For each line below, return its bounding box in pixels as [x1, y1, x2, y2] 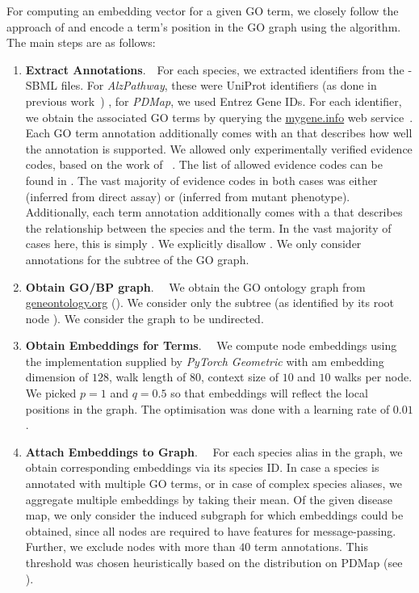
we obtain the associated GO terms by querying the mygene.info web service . [25, 108, 413, 125]
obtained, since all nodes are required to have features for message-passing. [25, 522, 396, 539]
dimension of [25, 368, 89, 385]
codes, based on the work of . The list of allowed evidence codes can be [25, 156, 383, 173]
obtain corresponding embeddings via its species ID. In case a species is [25, 459, 379, 476]
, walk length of [108, 368, 186, 385]
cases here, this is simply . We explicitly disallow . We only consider [25, 235, 362, 252]
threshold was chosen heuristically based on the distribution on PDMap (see [25, 554, 403, 570]
